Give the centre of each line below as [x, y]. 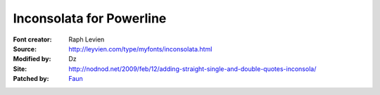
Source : [25, 49]
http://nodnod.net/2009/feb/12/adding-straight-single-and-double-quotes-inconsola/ [192, 69]
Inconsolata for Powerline [90, 18]
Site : [20, 69]
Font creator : [32, 39]
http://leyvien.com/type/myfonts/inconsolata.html [140, 49]
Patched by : [31, 79]
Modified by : [32, 59]
